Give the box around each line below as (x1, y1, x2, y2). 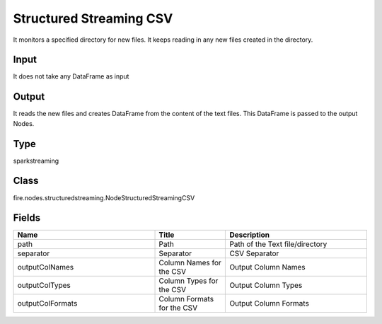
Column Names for (158, 258, 222, 268)
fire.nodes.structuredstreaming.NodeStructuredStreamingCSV (13, 193, 195, 202)
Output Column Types (229, 280, 303, 290)
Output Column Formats (229, 299, 309, 308)
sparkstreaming (13, 156, 59, 165)
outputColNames (17, 262, 74, 272)
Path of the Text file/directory (229, 239, 328, 249)
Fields (13, 212, 41, 224)
